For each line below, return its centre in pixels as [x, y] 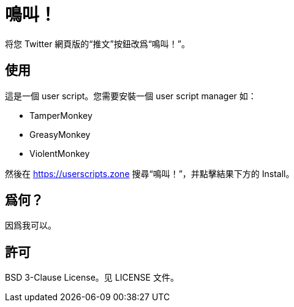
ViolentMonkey [60, 153]
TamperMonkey [61, 115]
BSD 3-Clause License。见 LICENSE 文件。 [92, 278]
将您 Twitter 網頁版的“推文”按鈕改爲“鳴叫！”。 [98, 44]
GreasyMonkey [60, 134]
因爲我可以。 [31, 226]
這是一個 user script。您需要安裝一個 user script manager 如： [131, 96]
